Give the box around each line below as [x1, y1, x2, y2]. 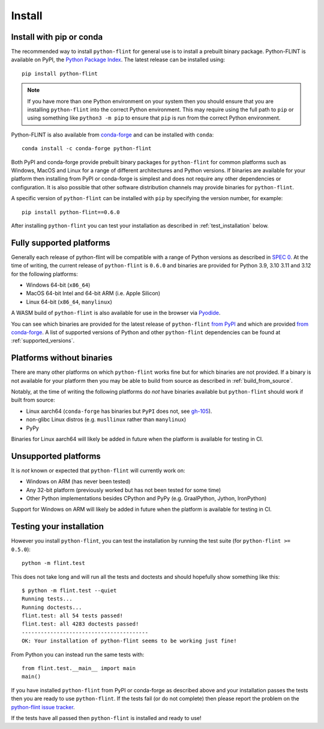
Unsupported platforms [11, 451, 101, 461]
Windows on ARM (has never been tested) [26, 478, 131, 485]
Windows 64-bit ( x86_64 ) [26, 281, 91, 288]
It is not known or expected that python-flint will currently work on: [11, 466, 185, 474]
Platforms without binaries [11, 353, 113, 363]
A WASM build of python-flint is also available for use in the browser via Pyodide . [11, 310, 221, 317]
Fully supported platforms [11, 237, 110, 248]
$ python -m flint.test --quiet [22, 587, 117, 594]
